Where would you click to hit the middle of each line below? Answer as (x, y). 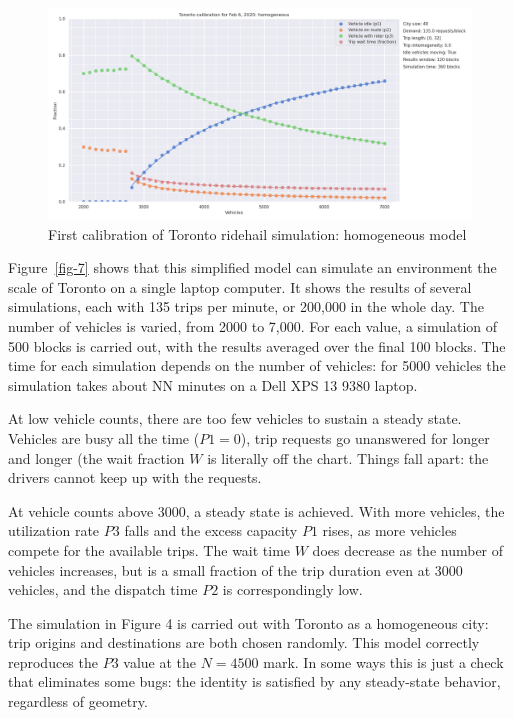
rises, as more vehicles (389, 530)
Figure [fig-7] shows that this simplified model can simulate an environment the (252, 267)
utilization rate (54, 530)
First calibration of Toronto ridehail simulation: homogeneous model (257, 233)
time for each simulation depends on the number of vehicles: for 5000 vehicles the (257, 365)
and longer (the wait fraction (96, 457)
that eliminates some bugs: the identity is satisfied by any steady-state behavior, (254, 681)
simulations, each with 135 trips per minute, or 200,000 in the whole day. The (246, 306)
